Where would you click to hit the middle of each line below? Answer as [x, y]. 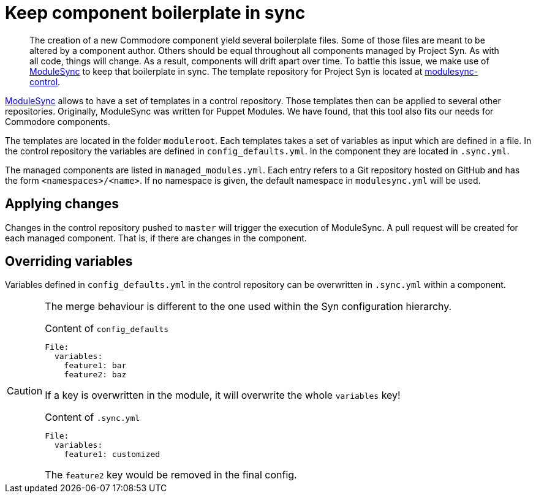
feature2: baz [95, 375]
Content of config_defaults [107, 329]
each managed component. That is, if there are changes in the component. [156, 238]
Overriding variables [69, 262]
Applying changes [62, 204]
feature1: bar [95, 366]
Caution [25, 390]
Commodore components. [58, 121]
